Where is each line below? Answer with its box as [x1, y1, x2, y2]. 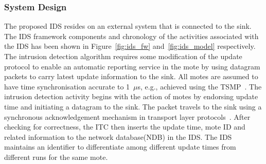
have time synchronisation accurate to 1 [4, 81, 130, 92]
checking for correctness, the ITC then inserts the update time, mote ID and [4, 121, 245, 132]
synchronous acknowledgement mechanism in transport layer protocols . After [4, 111, 251, 122]
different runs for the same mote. [4, 151, 108, 162]
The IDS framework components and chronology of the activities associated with [4, 30, 259, 41]
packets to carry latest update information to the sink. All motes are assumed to [4, 71, 258, 82]
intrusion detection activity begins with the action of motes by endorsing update [4, 91, 258, 102]
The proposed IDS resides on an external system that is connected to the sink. [4, 21, 252, 31]
